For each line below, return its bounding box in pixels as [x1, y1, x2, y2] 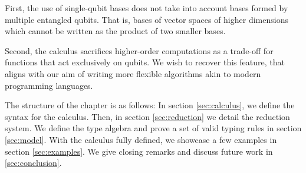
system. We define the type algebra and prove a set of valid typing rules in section [5, 122, 302, 134]
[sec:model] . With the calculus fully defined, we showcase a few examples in [5, 133, 277, 145]
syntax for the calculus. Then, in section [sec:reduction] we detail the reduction [5, 110, 290, 122]
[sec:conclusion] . [5, 157, 62, 169]
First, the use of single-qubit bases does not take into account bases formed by [5, 2, 288, 14]
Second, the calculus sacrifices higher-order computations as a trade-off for [5, 44, 274, 56]
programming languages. [5, 79, 93, 91]
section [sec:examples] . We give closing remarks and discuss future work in [5, 145, 273, 157]
